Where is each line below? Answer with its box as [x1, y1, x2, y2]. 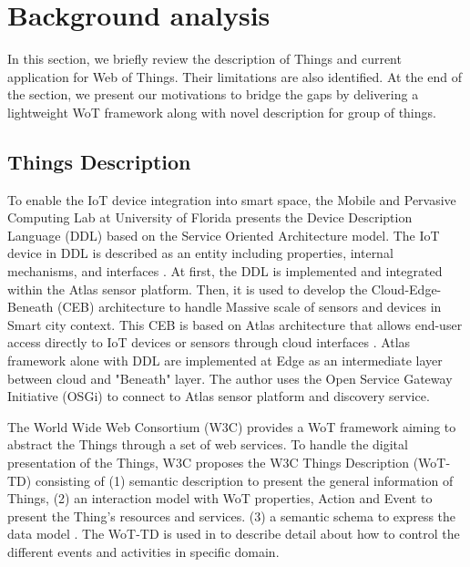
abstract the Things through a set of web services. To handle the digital [7, 435, 408, 454]
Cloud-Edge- [371, 279, 442, 298]
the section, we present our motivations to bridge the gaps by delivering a [7, 85, 419, 104]
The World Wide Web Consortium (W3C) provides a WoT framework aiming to [7, 417, 456, 436]
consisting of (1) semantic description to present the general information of [35, 470, 454, 490]
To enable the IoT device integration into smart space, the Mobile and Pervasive [7, 190, 456, 209]
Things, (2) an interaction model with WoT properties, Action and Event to [7, 489, 433, 508]
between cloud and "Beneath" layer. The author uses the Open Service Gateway [7, 368, 453, 387]
